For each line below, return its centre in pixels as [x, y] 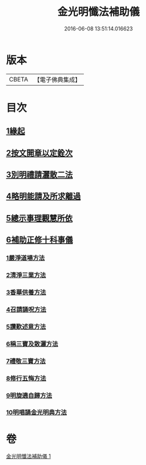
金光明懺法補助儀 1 [28, 456]
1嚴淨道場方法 [26, 258]
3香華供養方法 [26, 292]
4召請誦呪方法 [26, 309]
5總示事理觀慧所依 [40, 218]
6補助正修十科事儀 [40, 240]
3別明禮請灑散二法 [40, 175]
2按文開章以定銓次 [40, 153]
